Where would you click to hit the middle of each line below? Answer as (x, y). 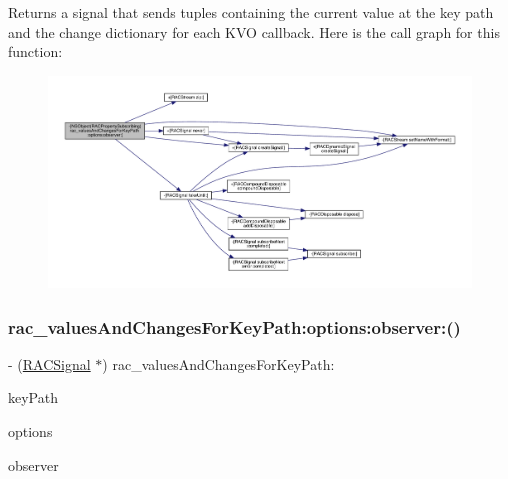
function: (35, 51)
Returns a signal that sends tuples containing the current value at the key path (251, 12)
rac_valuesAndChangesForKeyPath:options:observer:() (234, 326)
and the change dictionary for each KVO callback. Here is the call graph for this (254, 31)
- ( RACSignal (49, 363)
